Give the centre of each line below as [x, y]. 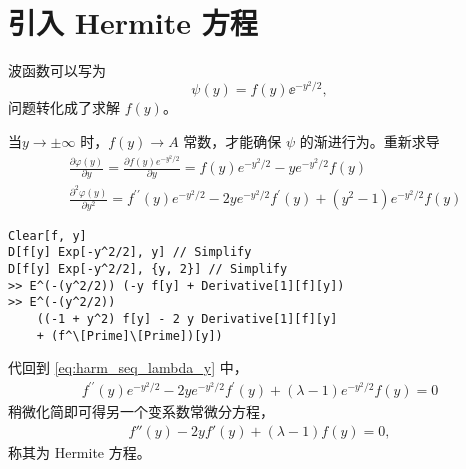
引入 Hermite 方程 [133, 22]
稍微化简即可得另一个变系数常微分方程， [141, 411]
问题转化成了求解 [64, 107]
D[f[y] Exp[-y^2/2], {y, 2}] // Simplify [148, 268]
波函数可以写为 [57, 70]
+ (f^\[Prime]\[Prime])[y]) [129, 335]
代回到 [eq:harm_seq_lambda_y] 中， [128, 367]
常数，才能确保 [232, 140]
